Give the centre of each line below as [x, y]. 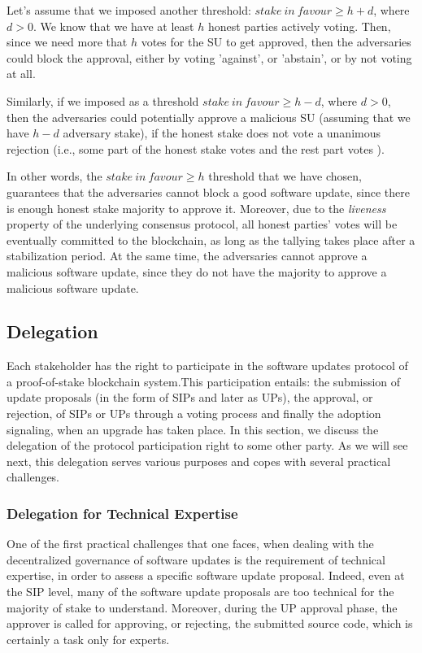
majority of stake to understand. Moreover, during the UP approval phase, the [202, 607]
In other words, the [54, 176]
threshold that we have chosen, [285, 176]
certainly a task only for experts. [88, 639]
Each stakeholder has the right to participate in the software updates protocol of [207, 366]
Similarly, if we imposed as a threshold [103, 100]
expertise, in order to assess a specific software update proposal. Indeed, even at [206, 575]
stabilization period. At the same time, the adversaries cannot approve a [187, 256]
